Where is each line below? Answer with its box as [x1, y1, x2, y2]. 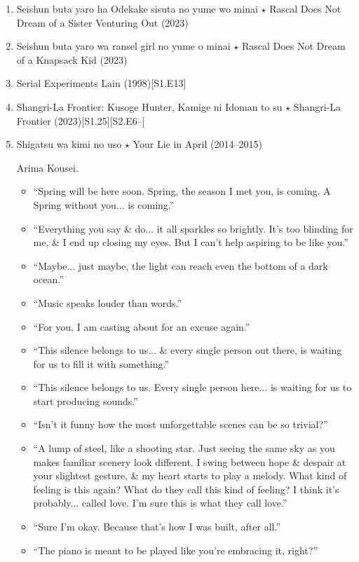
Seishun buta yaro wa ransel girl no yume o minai [16, 39, 231, 53]
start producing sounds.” [33, 393, 138, 408]
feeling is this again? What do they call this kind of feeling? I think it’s [33, 481, 339, 496]
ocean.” [33, 272, 64, 287]
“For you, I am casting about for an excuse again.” [33, 319, 250, 334]
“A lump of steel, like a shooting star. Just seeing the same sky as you [33, 441, 335, 455]
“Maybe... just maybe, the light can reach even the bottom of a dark [33, 258, 328, 273]
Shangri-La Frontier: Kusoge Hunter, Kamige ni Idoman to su [16, 99, 283, 114]
